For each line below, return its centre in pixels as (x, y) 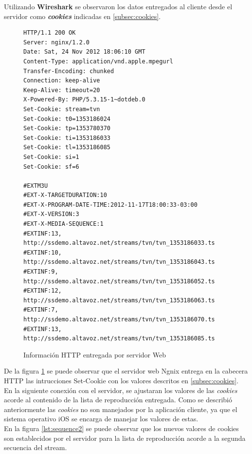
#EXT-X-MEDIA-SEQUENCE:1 (63, 224)
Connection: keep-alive (62, 81)
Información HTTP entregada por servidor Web (95, 354)
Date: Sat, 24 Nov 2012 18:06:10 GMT (84, 52)
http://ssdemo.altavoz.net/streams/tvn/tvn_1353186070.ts (119, 319)
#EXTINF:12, (43, 291)
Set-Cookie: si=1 (51, 157)
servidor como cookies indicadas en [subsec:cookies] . (82, 16)
